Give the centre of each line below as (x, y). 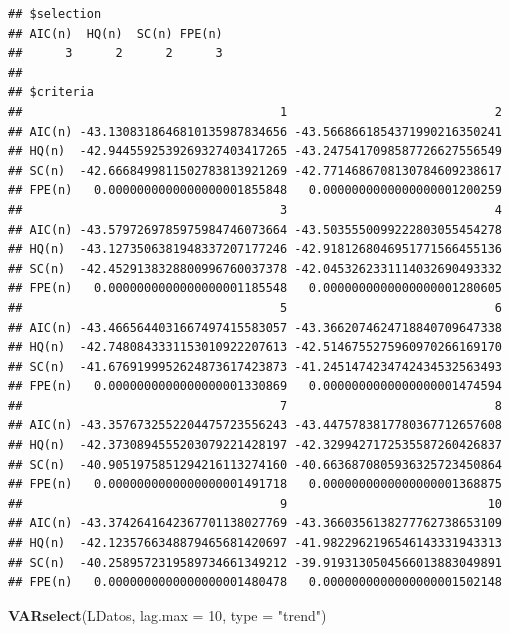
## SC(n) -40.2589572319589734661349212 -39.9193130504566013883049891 (255, 562)
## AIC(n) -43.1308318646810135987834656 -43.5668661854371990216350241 (255, 131)
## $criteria (51, 92)
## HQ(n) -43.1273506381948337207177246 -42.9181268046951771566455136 (255, 249)
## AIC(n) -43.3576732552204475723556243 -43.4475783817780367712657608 (255, 425)
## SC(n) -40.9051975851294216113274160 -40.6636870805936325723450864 (255, 464)
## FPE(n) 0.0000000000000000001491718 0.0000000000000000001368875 (255, 484)
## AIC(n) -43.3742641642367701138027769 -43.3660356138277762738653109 (255, 523)
